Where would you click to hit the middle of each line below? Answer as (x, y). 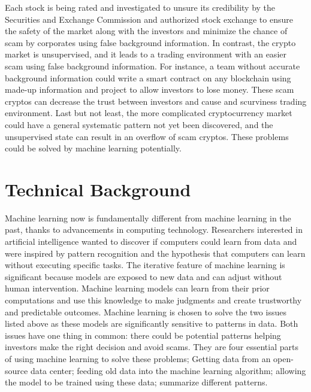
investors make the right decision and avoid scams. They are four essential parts (152, 347)
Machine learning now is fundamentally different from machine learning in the (148, 218)
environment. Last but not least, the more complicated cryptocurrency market (149, 113)
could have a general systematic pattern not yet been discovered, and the (139, 124)
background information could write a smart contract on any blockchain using (148, 78)
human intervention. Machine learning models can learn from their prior (137, 288)
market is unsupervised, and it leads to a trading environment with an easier (146, 54)
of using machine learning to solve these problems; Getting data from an (138, 358)
